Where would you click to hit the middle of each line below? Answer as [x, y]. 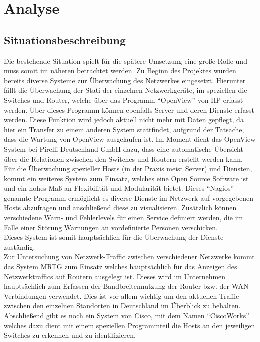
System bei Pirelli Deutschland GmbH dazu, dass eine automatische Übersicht [124, 149]
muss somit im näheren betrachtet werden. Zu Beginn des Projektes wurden [120, 71]
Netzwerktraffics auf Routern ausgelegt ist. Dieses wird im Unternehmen [115, 276]
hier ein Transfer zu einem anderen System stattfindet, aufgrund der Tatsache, [124, 129]
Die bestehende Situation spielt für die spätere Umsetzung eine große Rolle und [126, 61]
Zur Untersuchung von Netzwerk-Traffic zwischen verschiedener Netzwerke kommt [129, 257]
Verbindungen [25, 296]
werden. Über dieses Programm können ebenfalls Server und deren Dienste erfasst [129, 110]
